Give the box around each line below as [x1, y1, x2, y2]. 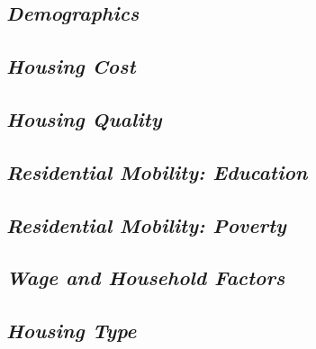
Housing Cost [6, 52, 136, 80]
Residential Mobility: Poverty [6, 210, 286, 238]
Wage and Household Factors [6, 264, 285, 291]
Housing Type [6, 317, 137, 345]
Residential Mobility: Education [6, 157, 308, 185]
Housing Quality [6, 104, 162, 132]
